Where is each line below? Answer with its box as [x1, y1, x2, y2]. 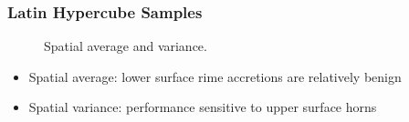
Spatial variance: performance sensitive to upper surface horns [28, 97, 377, 117]
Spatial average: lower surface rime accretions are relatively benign [28, 66, 402, 86]
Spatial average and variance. [44, 36, 207, 56]
